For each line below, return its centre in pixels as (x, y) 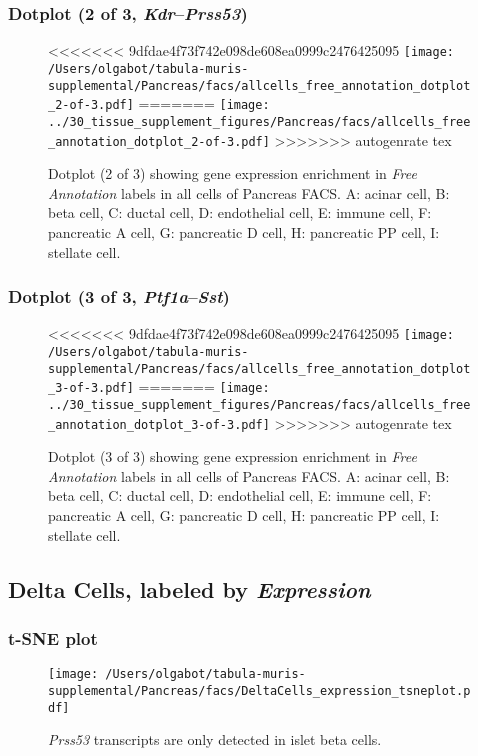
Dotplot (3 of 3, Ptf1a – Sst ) (119, 296)
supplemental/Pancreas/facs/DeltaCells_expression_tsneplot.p (259, 690)
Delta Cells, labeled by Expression (189, 588)
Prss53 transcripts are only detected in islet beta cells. (215, 739)
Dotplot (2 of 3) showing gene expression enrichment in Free (232, 173)
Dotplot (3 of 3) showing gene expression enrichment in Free (232, 456)
